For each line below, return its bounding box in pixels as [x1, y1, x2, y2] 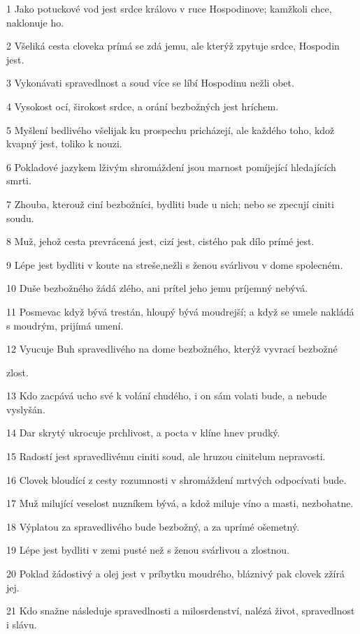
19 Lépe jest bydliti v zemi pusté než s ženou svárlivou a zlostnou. [6, 543, 290, 557]
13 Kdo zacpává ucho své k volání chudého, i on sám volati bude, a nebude [6, 388, 327, 403]
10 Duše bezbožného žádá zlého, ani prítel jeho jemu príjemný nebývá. [6, 281, 308, 295]
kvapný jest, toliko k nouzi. [6, 136, 122, 151]
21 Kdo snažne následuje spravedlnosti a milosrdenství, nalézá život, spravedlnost [6, 603, 355, 618]
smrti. [6, 173, 31, 188]
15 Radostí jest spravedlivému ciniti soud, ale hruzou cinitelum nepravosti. [6, 449, 326, 464]
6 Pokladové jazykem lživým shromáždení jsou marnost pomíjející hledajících [6, 159, 336, 174]
